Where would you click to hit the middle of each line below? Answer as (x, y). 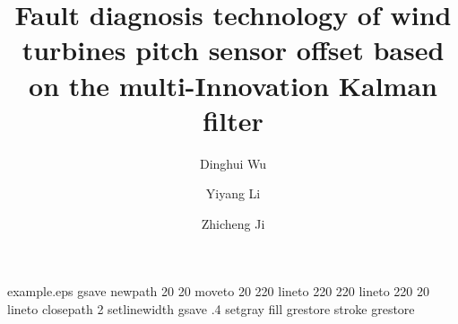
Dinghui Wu (233, 163)
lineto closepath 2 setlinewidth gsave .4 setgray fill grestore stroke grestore (211, 309)
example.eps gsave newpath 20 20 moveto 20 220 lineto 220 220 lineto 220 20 (219, 291)
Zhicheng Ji (233, 223)
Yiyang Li (233, 193)
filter (233, 120)
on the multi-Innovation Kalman (233, 85)
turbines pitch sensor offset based (233, 50)
